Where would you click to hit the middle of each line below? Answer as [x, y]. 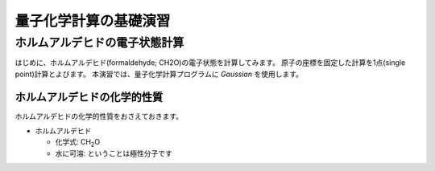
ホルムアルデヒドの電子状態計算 [99, 43]
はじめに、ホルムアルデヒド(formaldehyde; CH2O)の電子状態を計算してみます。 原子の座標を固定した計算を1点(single [210, 63]
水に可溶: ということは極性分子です [114, 153]
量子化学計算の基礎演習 [93, 21]
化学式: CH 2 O [78, 143]
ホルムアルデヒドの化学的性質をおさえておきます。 [99, 116]
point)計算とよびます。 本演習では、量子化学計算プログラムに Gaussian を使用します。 [159, 74]
